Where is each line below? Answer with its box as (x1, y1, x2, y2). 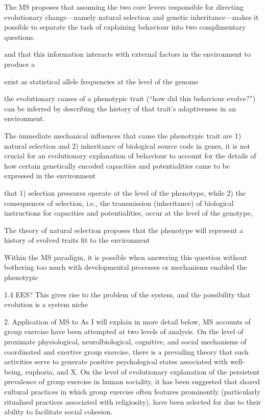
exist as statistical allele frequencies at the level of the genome (4, 76, 199, 86)
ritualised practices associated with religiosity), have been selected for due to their (4, 396, 261, 407)
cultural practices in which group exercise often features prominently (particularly (4, 386, 260, 396)
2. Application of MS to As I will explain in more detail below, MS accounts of (4, 316, 251, 326)
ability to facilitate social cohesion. (4, 406, 113, 417)
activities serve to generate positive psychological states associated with (4, 356, 228, 367)
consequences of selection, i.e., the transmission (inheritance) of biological (4, 197, 234, 208)
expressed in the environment (4, 170, 96, 181)
